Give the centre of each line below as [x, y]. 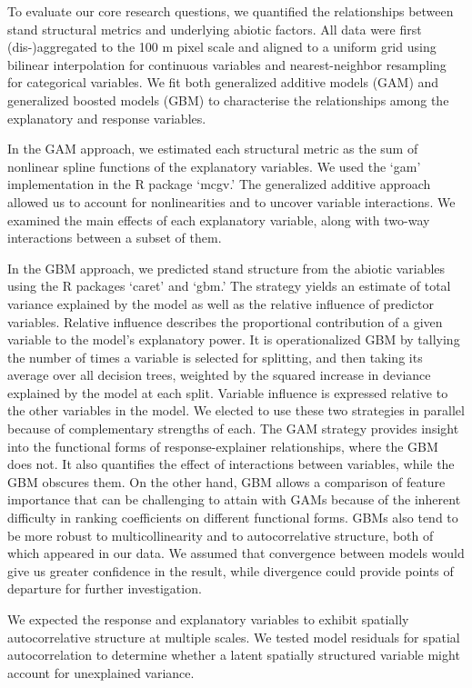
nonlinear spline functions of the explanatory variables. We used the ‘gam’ [214, 166]
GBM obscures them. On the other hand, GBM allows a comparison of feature [226, 481]
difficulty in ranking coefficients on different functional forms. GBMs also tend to [233, 518]
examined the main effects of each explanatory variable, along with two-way [219, 219]
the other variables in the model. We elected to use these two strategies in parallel [236, 410]
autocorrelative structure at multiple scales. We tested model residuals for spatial [234, 637]
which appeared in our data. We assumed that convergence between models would [236, 553]
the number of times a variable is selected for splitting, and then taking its [215, 357]
